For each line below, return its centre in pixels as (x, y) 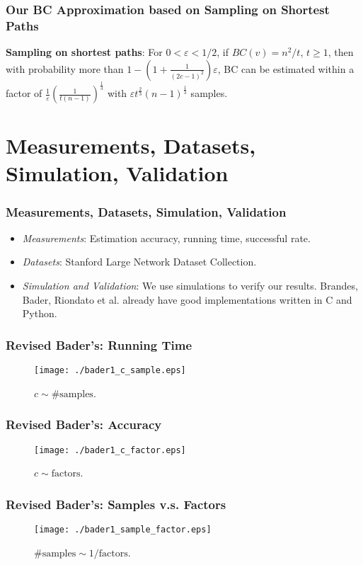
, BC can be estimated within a (286, 68)
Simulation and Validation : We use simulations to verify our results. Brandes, (190, 286)
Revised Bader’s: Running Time (99, 344)
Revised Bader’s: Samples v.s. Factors (116, 504)
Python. (40, 313)
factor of (24, 93)
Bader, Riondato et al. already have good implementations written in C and (187, 299)
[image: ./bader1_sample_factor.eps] (123, 530)
